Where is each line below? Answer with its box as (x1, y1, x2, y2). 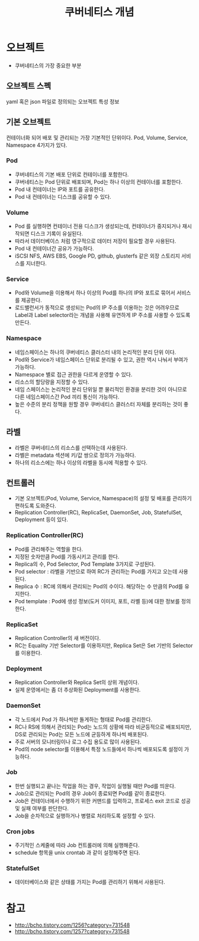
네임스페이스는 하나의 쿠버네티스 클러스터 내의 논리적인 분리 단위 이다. (14, 349, 176, 356)
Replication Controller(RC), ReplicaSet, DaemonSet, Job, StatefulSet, (14, 509, 182, 516)
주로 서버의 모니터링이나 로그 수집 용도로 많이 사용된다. (14, 738, 142, 745)
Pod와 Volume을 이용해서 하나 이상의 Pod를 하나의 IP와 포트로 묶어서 (14, 289, 176, 296)
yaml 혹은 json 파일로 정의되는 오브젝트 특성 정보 (6, 98, 120, 105)
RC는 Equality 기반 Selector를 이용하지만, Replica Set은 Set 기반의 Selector (14, 642, 193, 649)
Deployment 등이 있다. (14, 516, 68, 523)
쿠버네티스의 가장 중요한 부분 (14, 62, 82, 69)
